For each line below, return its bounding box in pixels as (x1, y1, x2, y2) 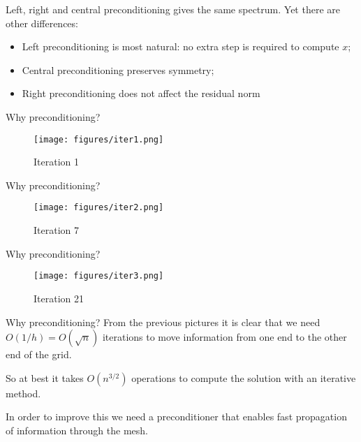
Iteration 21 (34, 290, 84, 305)
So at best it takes (6, 370, 84, 385)
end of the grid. (6, 347, 72, 362)
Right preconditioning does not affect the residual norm (22, 86, 260, 101)
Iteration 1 (34, 154, 79, 169)
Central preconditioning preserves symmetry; (22, 62, 214, 77)
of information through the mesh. (6, 422, 148, 437)
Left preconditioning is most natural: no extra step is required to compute (22, 39, 339, 54)
